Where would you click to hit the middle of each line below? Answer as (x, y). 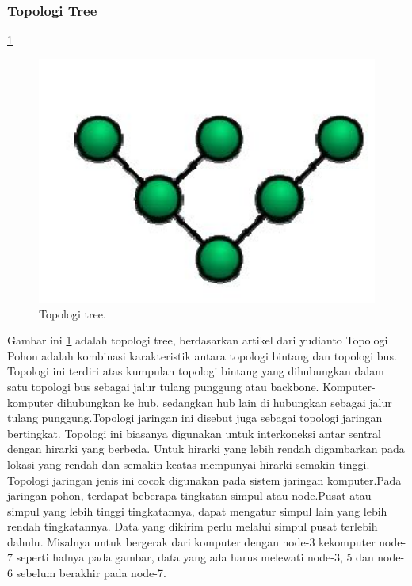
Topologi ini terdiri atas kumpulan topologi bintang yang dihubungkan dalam (196, 371)
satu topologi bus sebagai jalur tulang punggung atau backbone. (163, 386)
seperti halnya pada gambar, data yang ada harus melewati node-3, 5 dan (195, 557)
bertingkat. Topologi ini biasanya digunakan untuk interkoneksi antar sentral (194, 433)
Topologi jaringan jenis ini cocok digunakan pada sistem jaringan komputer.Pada (204, 479)
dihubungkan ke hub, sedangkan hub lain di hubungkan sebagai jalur (225, 402)
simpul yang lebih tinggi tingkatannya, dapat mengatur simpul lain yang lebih (197, 510)
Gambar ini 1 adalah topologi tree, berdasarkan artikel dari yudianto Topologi (198, 340)
